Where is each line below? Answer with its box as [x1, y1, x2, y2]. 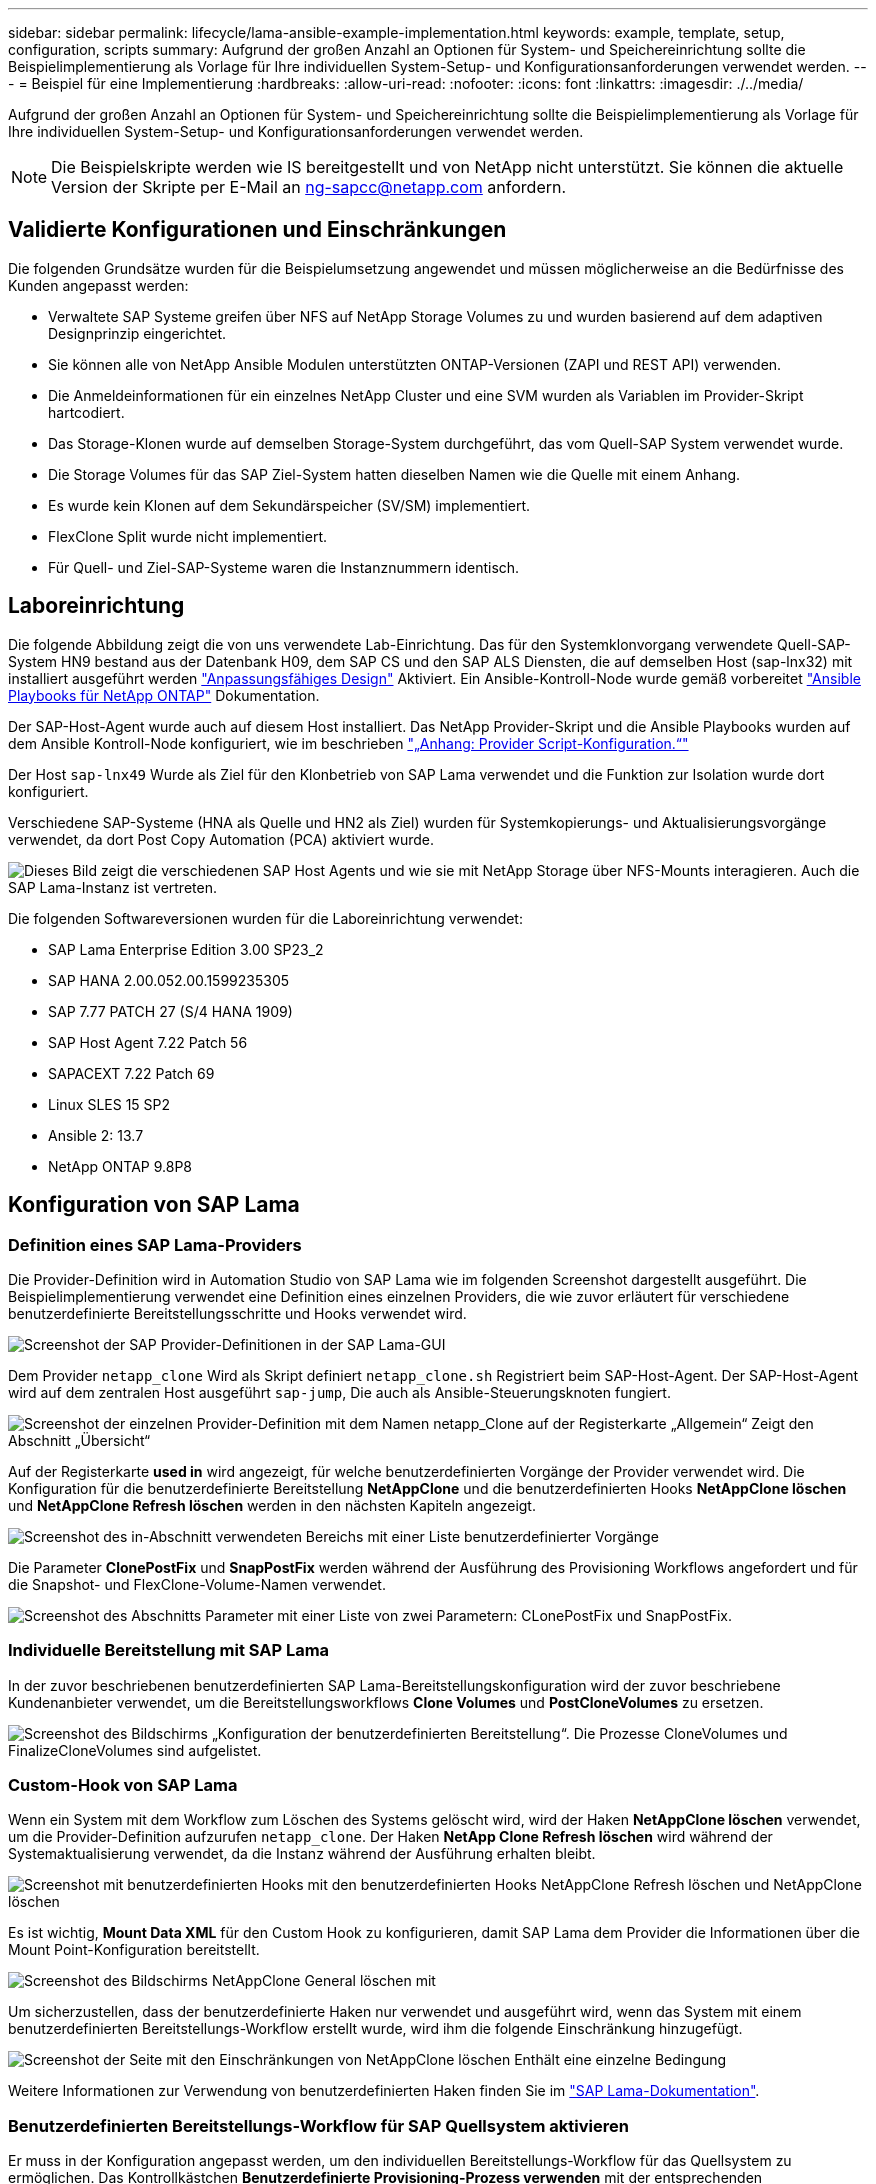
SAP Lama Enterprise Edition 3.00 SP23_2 [48, 940, 324, 958]
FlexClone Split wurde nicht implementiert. [48, 527, 327, 545]
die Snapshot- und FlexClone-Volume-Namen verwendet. [8, 1575, 386, 1593]
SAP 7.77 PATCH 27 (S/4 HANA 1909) [48, 1002, 293, 1020]
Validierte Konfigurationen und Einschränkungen [8, 217, 507, 243]
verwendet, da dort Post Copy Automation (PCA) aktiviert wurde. [8, 830, 434, 848]
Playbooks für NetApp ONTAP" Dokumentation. [8, 686, 320, 704]
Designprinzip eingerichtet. [48, 324, 227, 342]
